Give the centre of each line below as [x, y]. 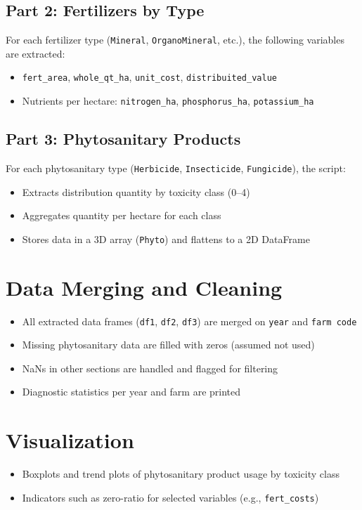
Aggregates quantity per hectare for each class [122, 215]
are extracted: [35, 53]
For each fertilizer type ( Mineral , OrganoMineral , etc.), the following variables [175, 40]
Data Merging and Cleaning [144, 287]
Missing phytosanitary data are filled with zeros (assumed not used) [168, 345]
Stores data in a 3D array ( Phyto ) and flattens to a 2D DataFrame [166, 238]
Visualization [70, 440]
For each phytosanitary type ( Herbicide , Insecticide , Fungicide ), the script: [176, 168]
